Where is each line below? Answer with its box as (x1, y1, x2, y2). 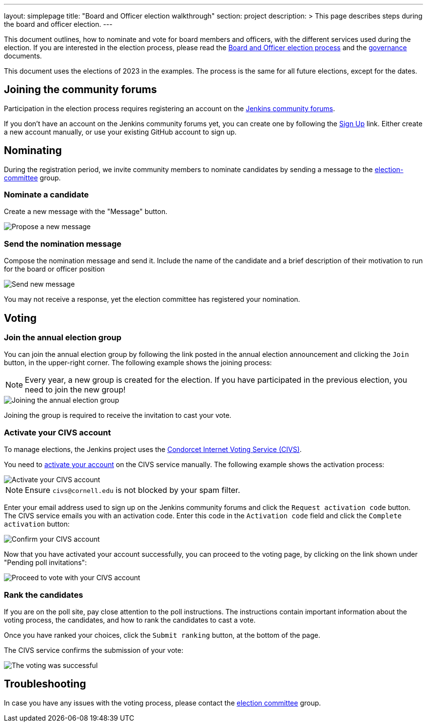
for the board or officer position (4, 265, 105, 274)
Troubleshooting (4, 678, 86, 690)
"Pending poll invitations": (4, 558, 87, 567)
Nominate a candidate (4, 190, 89, 200)
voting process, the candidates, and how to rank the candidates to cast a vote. (4, 615, 256, 624)
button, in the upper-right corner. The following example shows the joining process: (4, 358, 272, 367)
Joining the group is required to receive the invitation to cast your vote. (4, 411, 232, 420)
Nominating (4, 144, 62, 157)
